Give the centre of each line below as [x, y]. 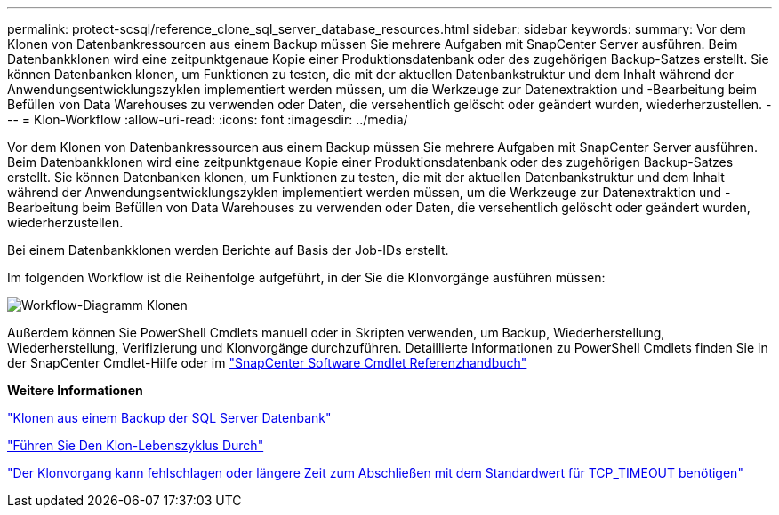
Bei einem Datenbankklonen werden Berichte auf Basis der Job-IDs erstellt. [228, 250]
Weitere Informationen [75, 390]
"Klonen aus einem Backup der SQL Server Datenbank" [169, 418]
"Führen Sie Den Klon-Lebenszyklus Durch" [136, 445]
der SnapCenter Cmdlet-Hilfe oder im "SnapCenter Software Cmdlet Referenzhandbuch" [267, 363]
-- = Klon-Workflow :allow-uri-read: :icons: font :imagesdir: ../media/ [208, 119]
